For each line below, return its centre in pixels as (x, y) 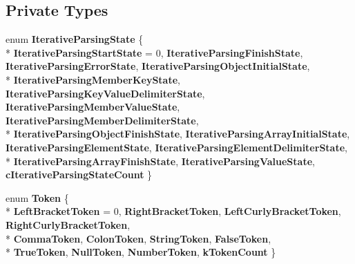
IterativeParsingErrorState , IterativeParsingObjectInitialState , (158, 66)
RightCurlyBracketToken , (68, 224)
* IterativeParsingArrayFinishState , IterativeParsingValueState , (160, 161)
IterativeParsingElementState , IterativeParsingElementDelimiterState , (176, 147)
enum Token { (37, 197)
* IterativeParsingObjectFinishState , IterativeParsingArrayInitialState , (178, 134)
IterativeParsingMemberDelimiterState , (102, 120)
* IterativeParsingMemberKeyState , (93, 79)
